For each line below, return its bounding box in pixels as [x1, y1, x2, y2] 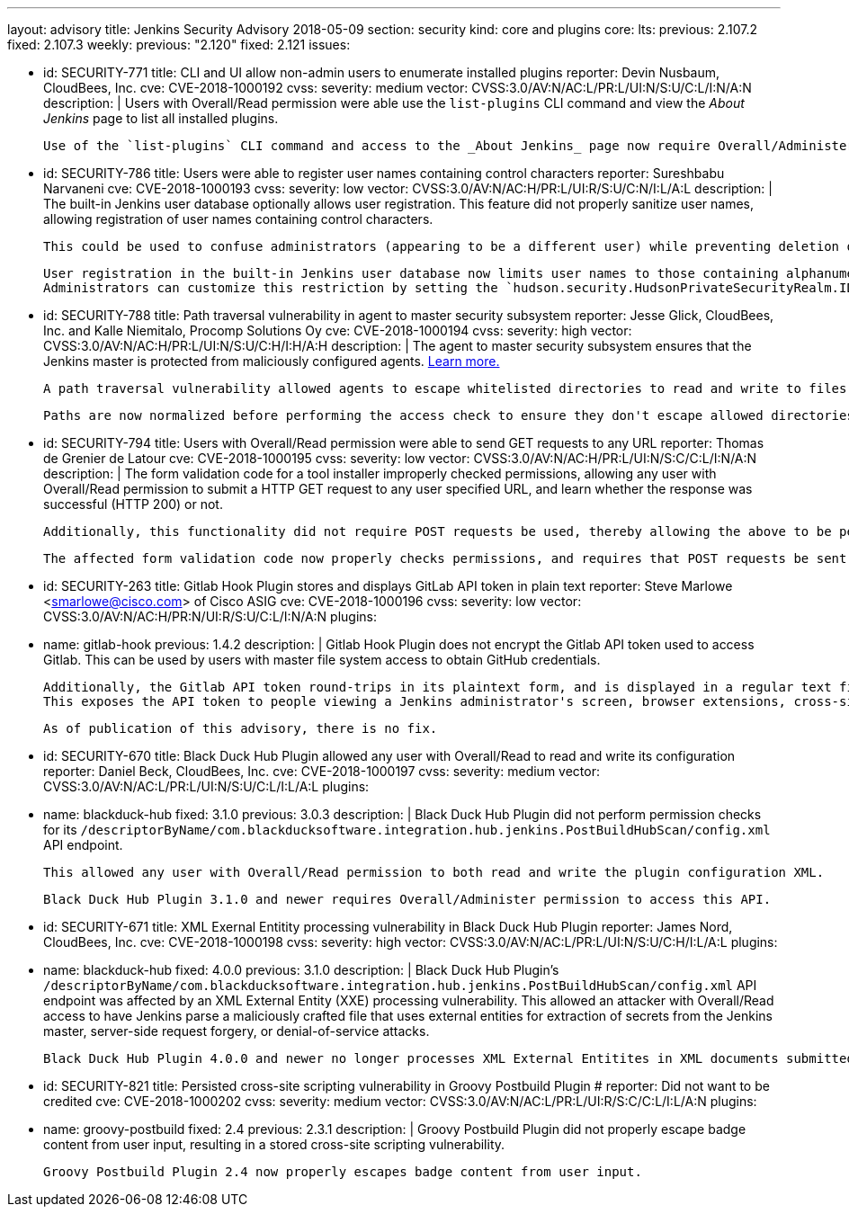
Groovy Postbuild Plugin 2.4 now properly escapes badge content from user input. [43, 1165, 642, 1179]
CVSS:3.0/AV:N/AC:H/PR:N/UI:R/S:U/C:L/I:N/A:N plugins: [43, 609, 377, 624]
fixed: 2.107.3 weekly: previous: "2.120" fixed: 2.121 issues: [7, 37, 351, 52]
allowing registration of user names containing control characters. [43, 211, 433, 227]
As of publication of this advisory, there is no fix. [43, 721, 438, 736]
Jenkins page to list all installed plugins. [43, 111, 279, 126]
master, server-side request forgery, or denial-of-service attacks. [43, 1023, 430, 1039]
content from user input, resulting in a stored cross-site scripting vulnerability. [43, 1137, 505, 1152]
